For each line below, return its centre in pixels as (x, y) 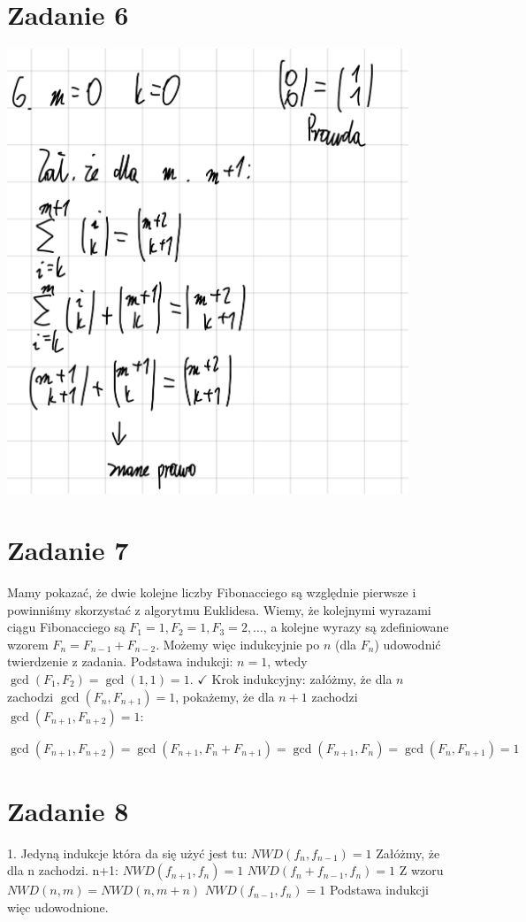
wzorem (28, 644)
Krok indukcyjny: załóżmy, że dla (302, 678)
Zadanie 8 (68, 810)
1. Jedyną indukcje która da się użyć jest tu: (127, 853)
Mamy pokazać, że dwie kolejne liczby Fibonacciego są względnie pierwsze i (212, 592)
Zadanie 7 (68, 550)
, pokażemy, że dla (225, 696)
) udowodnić (408, 644)
